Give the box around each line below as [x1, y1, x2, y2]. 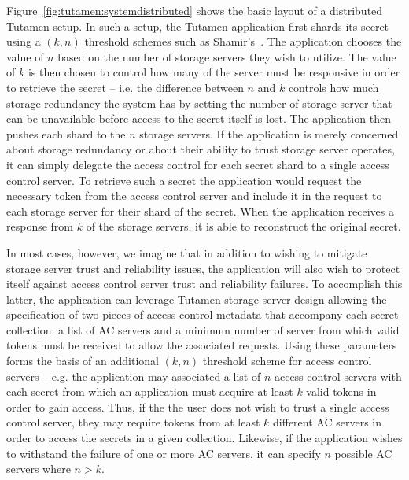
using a [6, 33, 41, 50]
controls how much [288, 79, 379, 95]
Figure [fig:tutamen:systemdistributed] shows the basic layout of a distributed [6, 2, 383, 18]
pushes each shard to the [6, 125, 126, 142]
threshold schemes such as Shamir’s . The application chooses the [84, 33, 402, 50]
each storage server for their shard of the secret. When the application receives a [6, 202, 394, 219]
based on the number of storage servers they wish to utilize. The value [57, 48, 396, 65]
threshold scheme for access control [202, 353, 372, 369]
